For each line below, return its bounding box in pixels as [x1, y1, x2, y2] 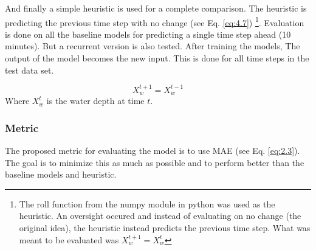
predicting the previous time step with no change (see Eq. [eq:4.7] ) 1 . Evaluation [5, 14, 304, 29]
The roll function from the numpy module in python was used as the [19, 197, 275, 210]
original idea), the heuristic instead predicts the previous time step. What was [19, 221, 311, 234]
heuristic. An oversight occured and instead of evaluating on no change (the [19, 209, 301, 222]
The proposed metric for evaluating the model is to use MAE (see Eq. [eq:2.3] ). [5, 144, 300, 156]
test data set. [5, 63, 54, 76]
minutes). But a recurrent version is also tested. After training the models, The [5, 40, 300, 52]
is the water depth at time [46, 94, 145, 107]
